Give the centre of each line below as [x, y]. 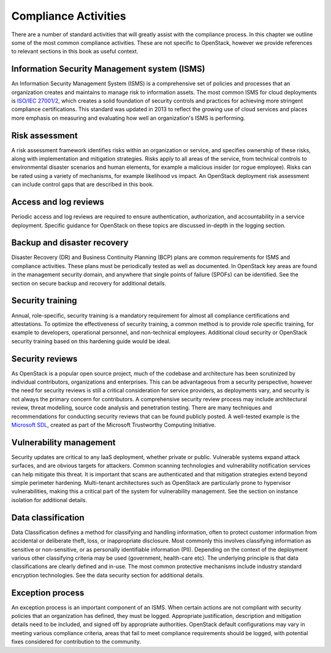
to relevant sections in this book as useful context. [75, 52]
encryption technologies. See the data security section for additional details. [108, 575]
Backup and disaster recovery [70, 243]
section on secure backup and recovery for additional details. [89, 283]
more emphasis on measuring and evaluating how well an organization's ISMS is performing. [128, 118]
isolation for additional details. [49, 500]
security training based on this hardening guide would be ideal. [91, 341]
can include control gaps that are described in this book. [83, 185]
